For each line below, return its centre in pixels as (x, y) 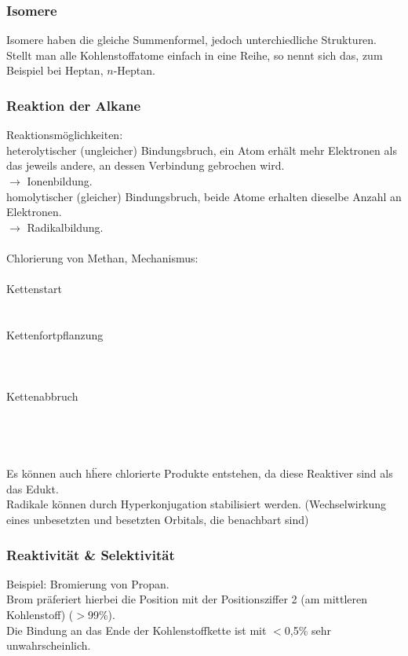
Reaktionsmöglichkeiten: (65, 135)
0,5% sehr (308, 630)
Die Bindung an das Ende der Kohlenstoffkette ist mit (137, 630)
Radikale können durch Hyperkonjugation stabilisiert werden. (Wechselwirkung (197, 504)
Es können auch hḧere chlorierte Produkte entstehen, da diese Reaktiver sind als (200, 473)
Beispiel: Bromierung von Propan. (88, 583)
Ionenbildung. (60, 181)
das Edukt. (33, 488)
